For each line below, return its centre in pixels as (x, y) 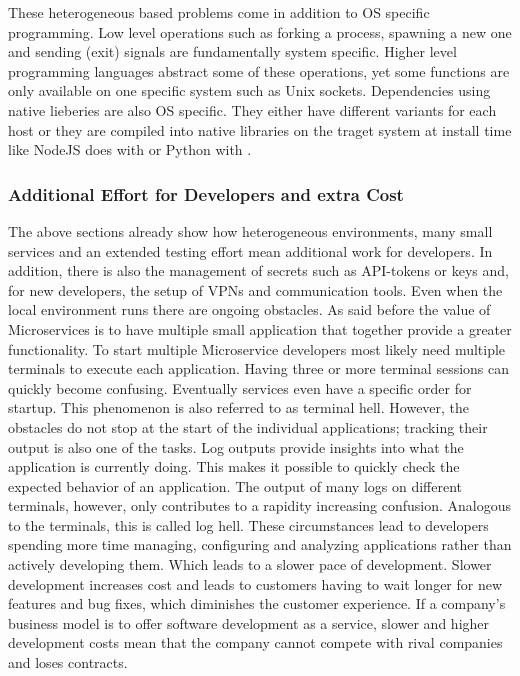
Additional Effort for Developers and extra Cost (206, 193)
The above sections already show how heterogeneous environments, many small (250, 230)
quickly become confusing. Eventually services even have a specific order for (240, 387)
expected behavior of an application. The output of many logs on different (235, 485)
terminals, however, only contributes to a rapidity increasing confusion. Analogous (260, 505)
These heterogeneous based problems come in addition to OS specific (219, 12)
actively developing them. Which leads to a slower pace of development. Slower (250, 564)
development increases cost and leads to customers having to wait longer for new (255, 583)
